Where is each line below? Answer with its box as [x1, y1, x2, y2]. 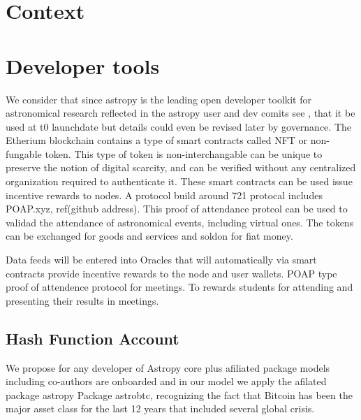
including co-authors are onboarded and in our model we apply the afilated [6, 374, 327, 389]
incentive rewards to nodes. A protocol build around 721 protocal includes [6, 187, 323, 202]
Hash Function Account [6, 327, 179, 349]
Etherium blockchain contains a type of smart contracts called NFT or [6, 133, 308, 147]
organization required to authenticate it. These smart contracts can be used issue [6, 174, 353, 189]
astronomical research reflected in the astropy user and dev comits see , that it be [6, 106, 355, 120]
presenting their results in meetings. [6, 293, 159, 307]
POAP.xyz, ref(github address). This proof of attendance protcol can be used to [6, 201, 348, 216]
